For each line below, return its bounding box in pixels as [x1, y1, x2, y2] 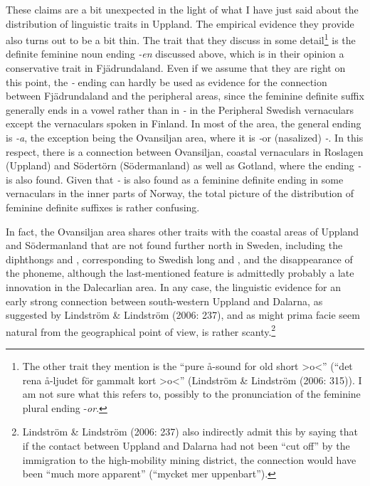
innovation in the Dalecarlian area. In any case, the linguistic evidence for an [6, 279, 342, 294]
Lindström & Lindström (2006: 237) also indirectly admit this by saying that [22, 424, 358, 439]
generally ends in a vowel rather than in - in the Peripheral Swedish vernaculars [6, 102, 354, 117]
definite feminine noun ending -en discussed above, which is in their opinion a [6, 46, 344, 61]
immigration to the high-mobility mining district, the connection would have [22, 452, 356, 467]
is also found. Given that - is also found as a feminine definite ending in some [6, 171, 344, 186]
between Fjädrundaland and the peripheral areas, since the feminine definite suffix [6, 88, 364, 103]
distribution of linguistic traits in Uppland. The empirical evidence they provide [6, 16, 354, 31]
